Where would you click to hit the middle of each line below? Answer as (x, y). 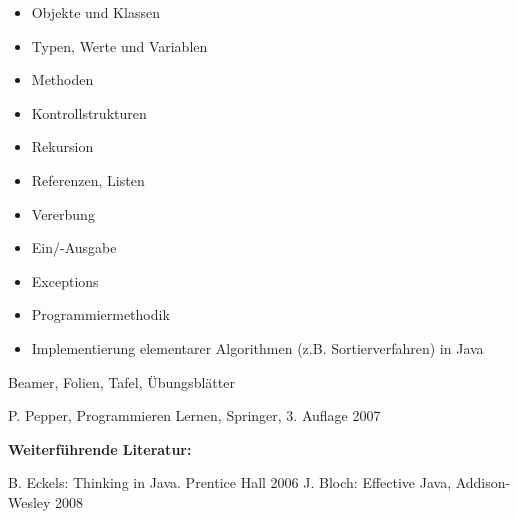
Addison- (483, 482)
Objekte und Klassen (95, 12)
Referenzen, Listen (88, 179)
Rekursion (62, 146)
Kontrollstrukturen (89, 112)
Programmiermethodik (100, 314)
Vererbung (63, 213)
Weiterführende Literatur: (100, 448)
